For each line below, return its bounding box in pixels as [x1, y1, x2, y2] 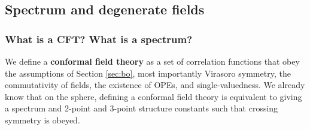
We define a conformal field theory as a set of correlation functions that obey [5, 55, 300, 67]
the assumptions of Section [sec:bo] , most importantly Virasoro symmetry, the [5, 66, 291, 79]
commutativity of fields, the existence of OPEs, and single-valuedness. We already [5, 78, 305, 91]
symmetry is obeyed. [5, 113, 80, 126]
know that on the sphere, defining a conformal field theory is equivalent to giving [5, 90, 302, 102]
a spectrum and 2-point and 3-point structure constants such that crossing [5, 102, 278, 114]
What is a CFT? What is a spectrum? [5, 31, 193, 46]
